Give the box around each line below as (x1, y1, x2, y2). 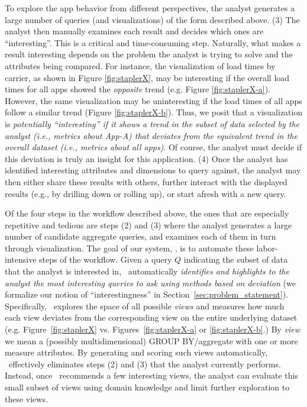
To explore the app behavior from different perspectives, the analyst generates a (5, 2, 295, 14)
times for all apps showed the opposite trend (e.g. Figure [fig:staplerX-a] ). (5, 83, 271, 95)
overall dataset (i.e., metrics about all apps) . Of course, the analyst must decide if (5, 141, 302, 153)
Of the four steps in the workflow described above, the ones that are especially (5, 207, 289, 219)
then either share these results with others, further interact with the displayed (5, 175, 287, 188)
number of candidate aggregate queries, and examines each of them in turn (5, 230, 276, 243)
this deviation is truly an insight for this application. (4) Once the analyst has (5, 152, 288, 164)
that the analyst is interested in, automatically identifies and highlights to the (5, 265, 289, 277)
